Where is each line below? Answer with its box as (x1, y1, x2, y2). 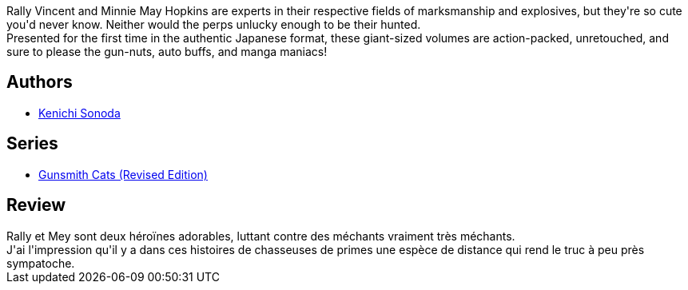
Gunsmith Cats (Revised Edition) (38, 167, 208, 181)
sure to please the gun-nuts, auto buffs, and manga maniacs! (6, 45, 328, 58)
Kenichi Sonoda (38, 105, 121, 120)
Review (6, 195, 66, 216)
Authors (6, 72, 73, 93)
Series (6, 133, 58, 154)
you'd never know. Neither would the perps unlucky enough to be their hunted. (6, 18, 421, 31)
